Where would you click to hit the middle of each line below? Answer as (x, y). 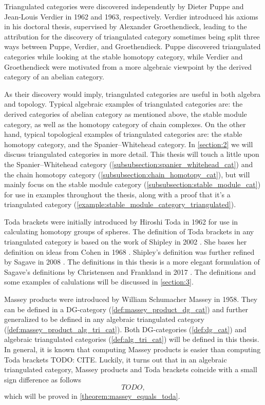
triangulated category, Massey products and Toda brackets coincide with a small (131, 369)
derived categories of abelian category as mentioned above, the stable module (126, 114)
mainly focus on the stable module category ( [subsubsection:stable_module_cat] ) (132, 184)
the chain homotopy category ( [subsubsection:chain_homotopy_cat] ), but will (127, 174)
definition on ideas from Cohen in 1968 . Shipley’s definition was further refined (129, 251)
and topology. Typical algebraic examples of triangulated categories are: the (124, 104)
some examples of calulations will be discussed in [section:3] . (99, 282)
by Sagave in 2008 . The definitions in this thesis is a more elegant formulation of (132, 262)
